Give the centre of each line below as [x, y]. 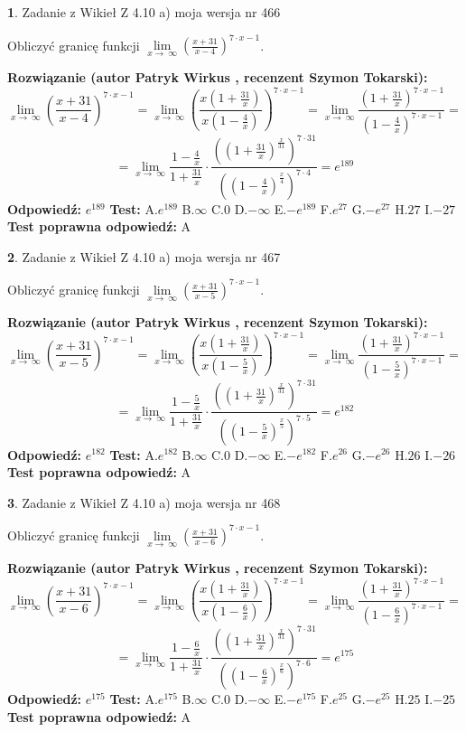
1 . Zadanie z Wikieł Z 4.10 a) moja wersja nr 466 [144, 12]
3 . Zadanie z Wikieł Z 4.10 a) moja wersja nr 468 [144, 502]
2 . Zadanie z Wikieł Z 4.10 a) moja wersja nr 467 [144, 256]
